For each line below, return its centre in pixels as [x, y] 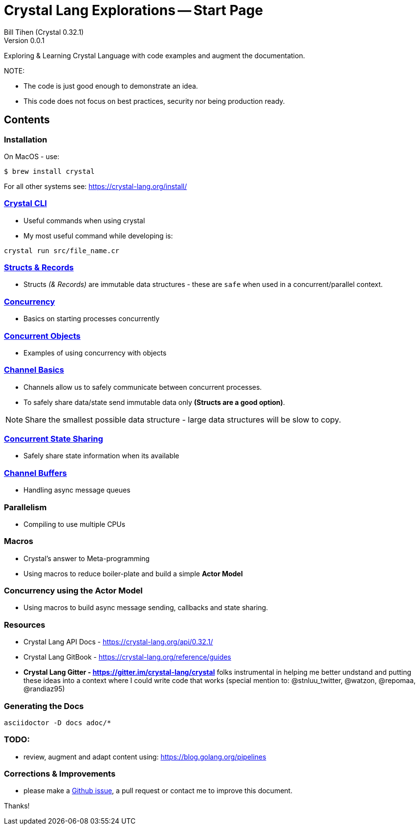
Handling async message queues [77, 490]
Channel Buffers [35, 473]
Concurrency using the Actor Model [73, 591]
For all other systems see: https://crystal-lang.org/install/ [96, 186]
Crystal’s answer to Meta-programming [87, 558]
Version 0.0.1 [24, 40]
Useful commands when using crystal [84, 220]
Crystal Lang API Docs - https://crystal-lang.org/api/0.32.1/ [118, 642]
